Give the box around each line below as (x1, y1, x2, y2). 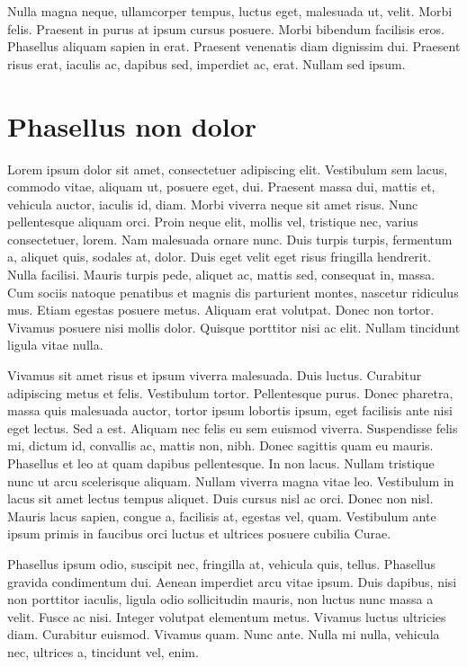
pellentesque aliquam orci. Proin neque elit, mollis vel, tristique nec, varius (7, 212, 418, 231)
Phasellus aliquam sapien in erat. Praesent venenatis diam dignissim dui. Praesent (7, 37, 461, 56)
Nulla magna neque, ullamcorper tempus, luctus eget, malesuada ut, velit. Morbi (7, 2, 453, 20)
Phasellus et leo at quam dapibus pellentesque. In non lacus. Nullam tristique (7, 454, 435, 472)
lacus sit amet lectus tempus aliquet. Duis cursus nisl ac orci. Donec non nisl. (7, 489, 434, 508)
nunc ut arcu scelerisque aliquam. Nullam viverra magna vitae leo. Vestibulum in (7, 471, 454, 490)
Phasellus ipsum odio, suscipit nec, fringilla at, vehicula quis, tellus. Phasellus (7, 554, 436, 573)
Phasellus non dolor (7, 107, 257, 144)
